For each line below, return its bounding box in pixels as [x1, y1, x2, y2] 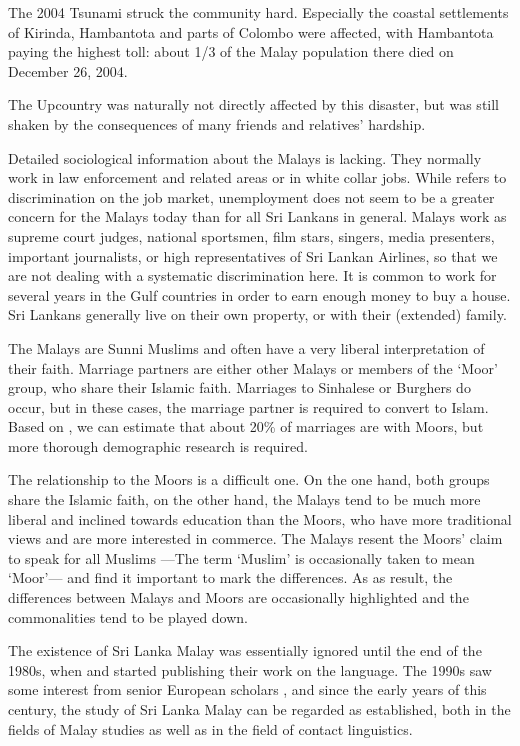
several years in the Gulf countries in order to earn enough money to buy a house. [8, 284, 511, 305]
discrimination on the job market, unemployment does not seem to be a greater [8, 186, 495, 207]
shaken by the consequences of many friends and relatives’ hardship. [8, 113, 426, 134]
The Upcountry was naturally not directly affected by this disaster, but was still [8, 94, 500, 115]
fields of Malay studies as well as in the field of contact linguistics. [8, 718, 413, 739]
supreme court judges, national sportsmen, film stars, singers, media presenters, [8, 225, 495, 246]
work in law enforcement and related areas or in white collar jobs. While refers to [8, 167, 507, 188]
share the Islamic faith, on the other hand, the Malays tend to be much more [8, 489, 481, 510]
